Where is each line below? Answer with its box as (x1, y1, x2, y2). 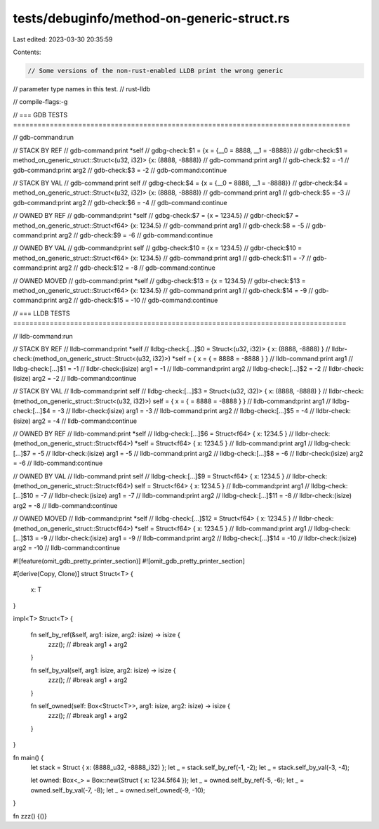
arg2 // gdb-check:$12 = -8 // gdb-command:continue (58, 263, 215, 272)
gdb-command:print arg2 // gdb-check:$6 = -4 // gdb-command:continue (13, 198, 227, 207)
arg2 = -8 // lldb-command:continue (13, 501, 118, 509)
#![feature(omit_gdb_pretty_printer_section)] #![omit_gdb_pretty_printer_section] (13, 556, 246, 565)
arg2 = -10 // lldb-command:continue (13, 544, 121, 552)
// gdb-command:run (13, 133, 74, 142)
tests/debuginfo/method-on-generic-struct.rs (13, 11, 291, 26)
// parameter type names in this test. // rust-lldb (13, 84, 151, 93)
